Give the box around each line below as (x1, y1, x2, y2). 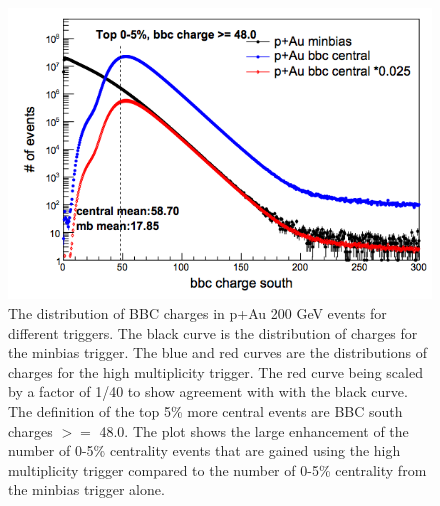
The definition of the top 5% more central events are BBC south (8, 401, 403, 422)
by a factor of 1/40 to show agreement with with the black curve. (8, 381, 408, 402)
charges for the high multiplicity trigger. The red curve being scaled (8, 361, 423, 382)
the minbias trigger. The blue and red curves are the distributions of (8, 342, 428, 363)
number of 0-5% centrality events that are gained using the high (8, 440, 401, 461)
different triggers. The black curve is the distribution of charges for (8, 322, 418, 343)
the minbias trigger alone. (8, 479, 165, 500)
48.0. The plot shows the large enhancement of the (99, 420, 409, 441)
